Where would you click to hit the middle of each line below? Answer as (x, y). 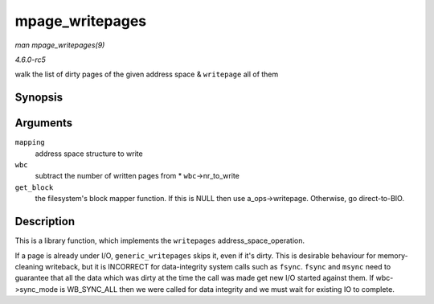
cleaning (29, 266)
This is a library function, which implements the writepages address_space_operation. (160, 240)
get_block (34, 187)
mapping (30, 142)
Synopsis (39, 98)
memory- (393, 255)
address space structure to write (89, 154)
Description (45, 222)
